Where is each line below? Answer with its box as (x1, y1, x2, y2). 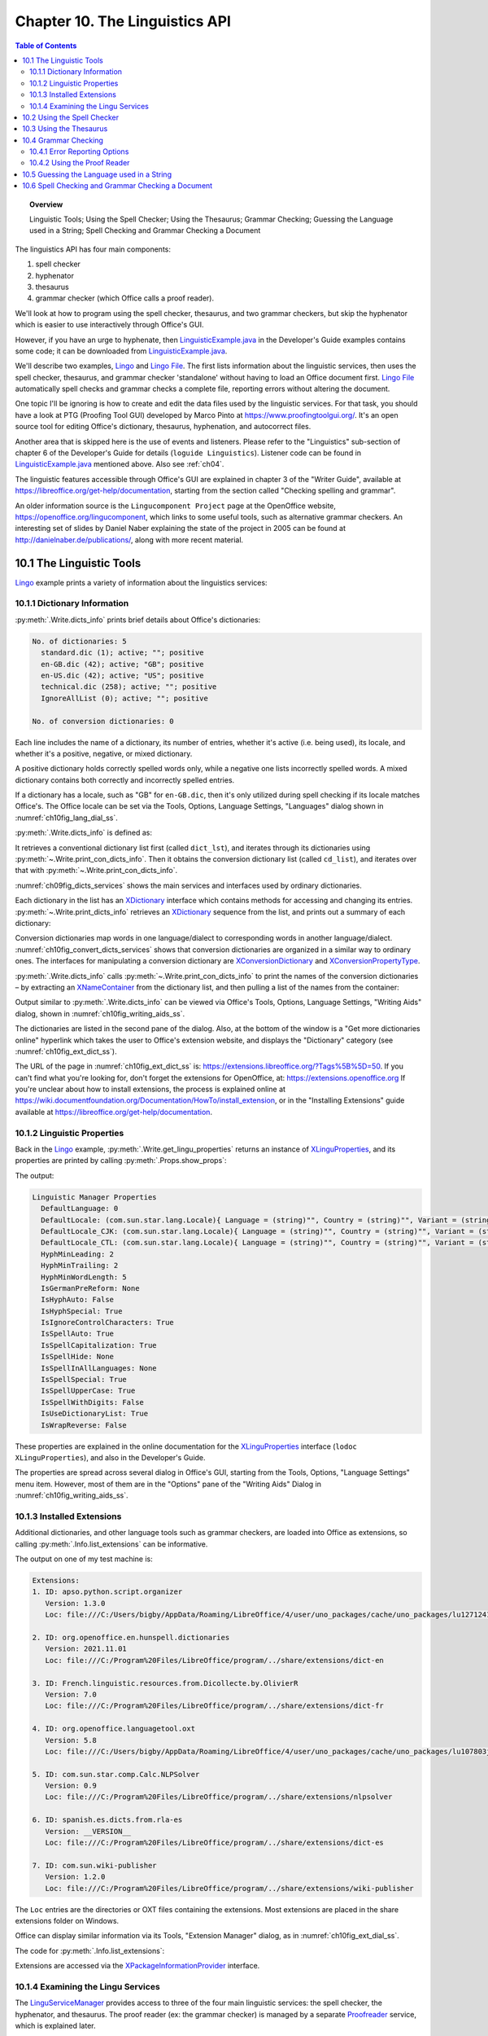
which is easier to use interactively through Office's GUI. (15, 320, 204, 330)
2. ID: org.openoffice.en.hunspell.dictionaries (32, 1633, 230, 1642)
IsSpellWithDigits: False (41, 1398, 144, 1406)
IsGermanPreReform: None (41, 1283, 140, 1292)
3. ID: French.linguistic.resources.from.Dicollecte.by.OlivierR (32, 1678, 298, 1687)
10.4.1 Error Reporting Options (29, 147, 129, 156)
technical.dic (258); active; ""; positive (41, 682, 217, 691)
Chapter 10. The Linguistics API (15, 12, 232, 30)
